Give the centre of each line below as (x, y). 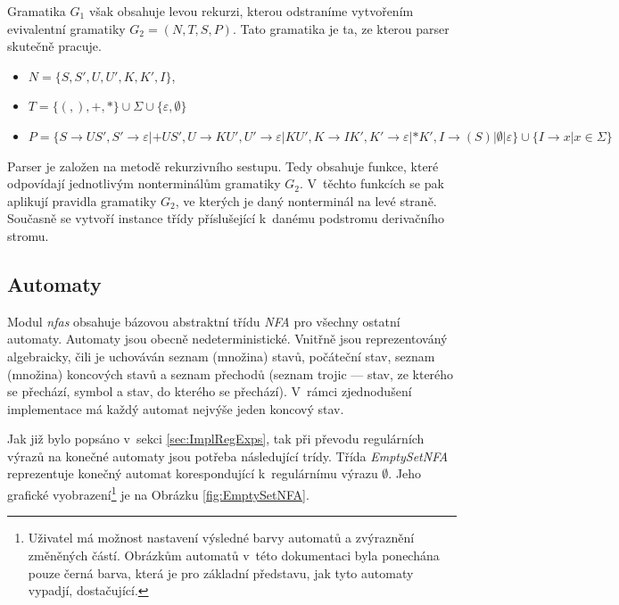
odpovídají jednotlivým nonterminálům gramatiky (144, 183)
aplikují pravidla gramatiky (82, 200)
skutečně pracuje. (54, 46)
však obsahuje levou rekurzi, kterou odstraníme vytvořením (251, 11)
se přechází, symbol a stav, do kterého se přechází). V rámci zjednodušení (210, 391)
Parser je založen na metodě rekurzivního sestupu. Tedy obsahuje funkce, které (223, 166)
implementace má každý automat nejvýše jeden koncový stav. (176, 408)
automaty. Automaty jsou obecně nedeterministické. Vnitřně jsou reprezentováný (227, 339)
